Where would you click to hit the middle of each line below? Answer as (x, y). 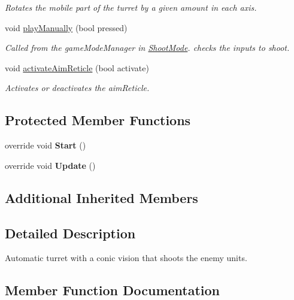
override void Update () (50, 165)
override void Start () (46, 145)
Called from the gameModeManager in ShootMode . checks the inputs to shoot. (147, 48)
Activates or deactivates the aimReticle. (77, 88)
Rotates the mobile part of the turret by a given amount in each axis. (131, 7)
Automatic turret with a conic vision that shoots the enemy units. (126, 258)
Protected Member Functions (98, 120)
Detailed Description (70, 233)
